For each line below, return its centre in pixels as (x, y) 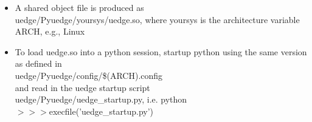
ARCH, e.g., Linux (50, 31)
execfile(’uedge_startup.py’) (101, 111)
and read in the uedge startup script (82, 87)
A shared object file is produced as (79, 7)
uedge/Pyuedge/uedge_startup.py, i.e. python (101, 99)
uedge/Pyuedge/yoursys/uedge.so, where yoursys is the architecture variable (157, 19)
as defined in (38, 63)
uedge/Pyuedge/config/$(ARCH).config (89, 75)
